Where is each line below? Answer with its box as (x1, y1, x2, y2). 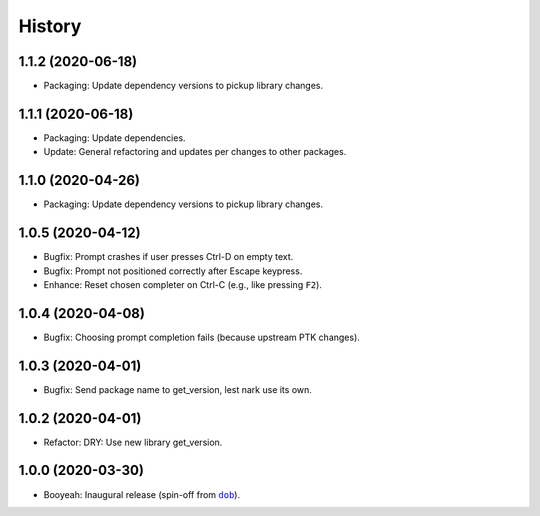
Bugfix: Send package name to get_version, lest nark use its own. (43, 383, 312, 395)
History (18, 15, 82, 37)
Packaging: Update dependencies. (43, 131, 186, 144)
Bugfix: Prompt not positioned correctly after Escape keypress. (43, 265, 303, 277)
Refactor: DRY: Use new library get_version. (43, 436, 223, 448)
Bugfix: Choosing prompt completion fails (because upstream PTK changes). (43, 331, 360, 343)
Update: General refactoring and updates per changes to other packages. (43, 146, 347, 158)
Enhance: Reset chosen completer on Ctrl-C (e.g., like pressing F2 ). (43, 278, 322, 290)
